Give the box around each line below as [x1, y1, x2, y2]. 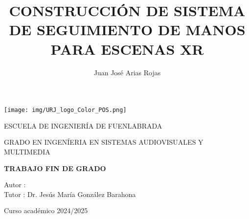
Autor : [4, 179, 26, 190]
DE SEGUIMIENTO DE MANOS [9, 20, 246, 40]
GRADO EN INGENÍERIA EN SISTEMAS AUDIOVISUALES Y [4, 137, 204, 147]
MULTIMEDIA [4, 146, 50, 156]
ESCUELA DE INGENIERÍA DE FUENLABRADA [4, 120, 162, 131]
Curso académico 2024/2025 [4, 205, 88, 216]
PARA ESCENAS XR [50, 39, 204, 59]
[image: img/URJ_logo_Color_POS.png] [4, 107, 127, 114]
